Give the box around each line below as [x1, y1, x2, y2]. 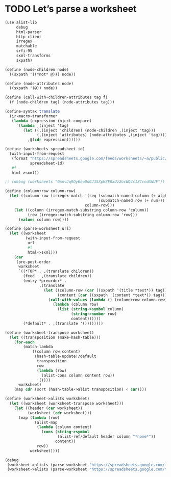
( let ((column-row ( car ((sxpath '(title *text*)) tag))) [43, 287, 169, 293]
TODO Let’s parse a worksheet [5, 3, 137, 15]
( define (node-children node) [5, 67, 69, 72]
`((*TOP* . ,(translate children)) [18, 269, 94, 274]
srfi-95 [16, 48, 33, 54]
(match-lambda [23, 344, 53, 350]
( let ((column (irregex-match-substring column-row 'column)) [14, 207, 149, 213]
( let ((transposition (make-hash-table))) [9, 335, 101, 340]
